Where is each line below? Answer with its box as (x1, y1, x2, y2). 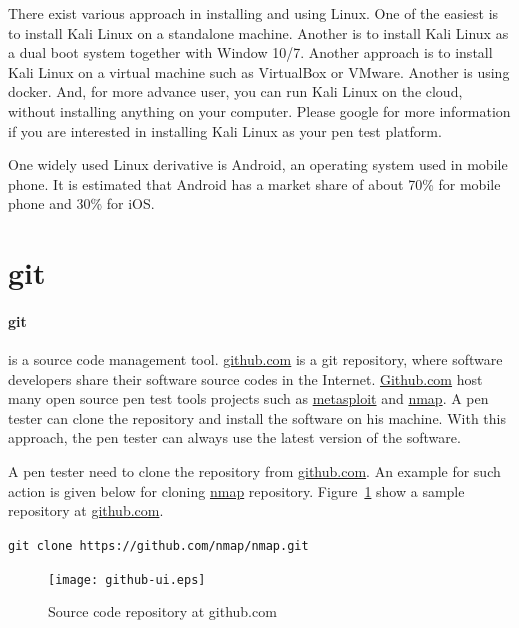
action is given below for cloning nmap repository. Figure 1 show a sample (8, 480, 465, 501)
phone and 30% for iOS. (8, 193, 155, 214)
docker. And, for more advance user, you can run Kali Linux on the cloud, (8, 81, 463, 102)
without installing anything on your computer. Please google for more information (8, 100, 511, 121)
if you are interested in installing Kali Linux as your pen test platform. (8, 120, 442, 141)
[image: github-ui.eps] (48, 572, 206, 587)
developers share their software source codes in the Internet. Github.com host (8, 368, 483, 389)
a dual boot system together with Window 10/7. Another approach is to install (8, 42, 493, 63)
